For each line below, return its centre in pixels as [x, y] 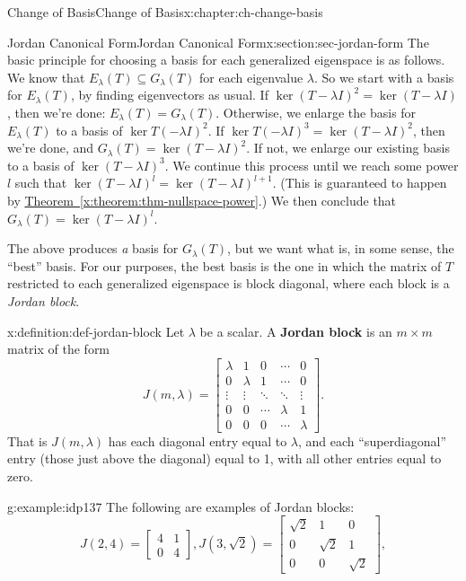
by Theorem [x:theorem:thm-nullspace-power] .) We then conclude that [202, 200]
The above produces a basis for [93, 248]
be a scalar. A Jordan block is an [296, 331]
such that [41, 183]
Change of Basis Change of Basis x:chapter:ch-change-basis [165, 12]
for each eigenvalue [251, 77]
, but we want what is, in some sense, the [341, 248]
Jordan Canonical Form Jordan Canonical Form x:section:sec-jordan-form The [218, 42]
